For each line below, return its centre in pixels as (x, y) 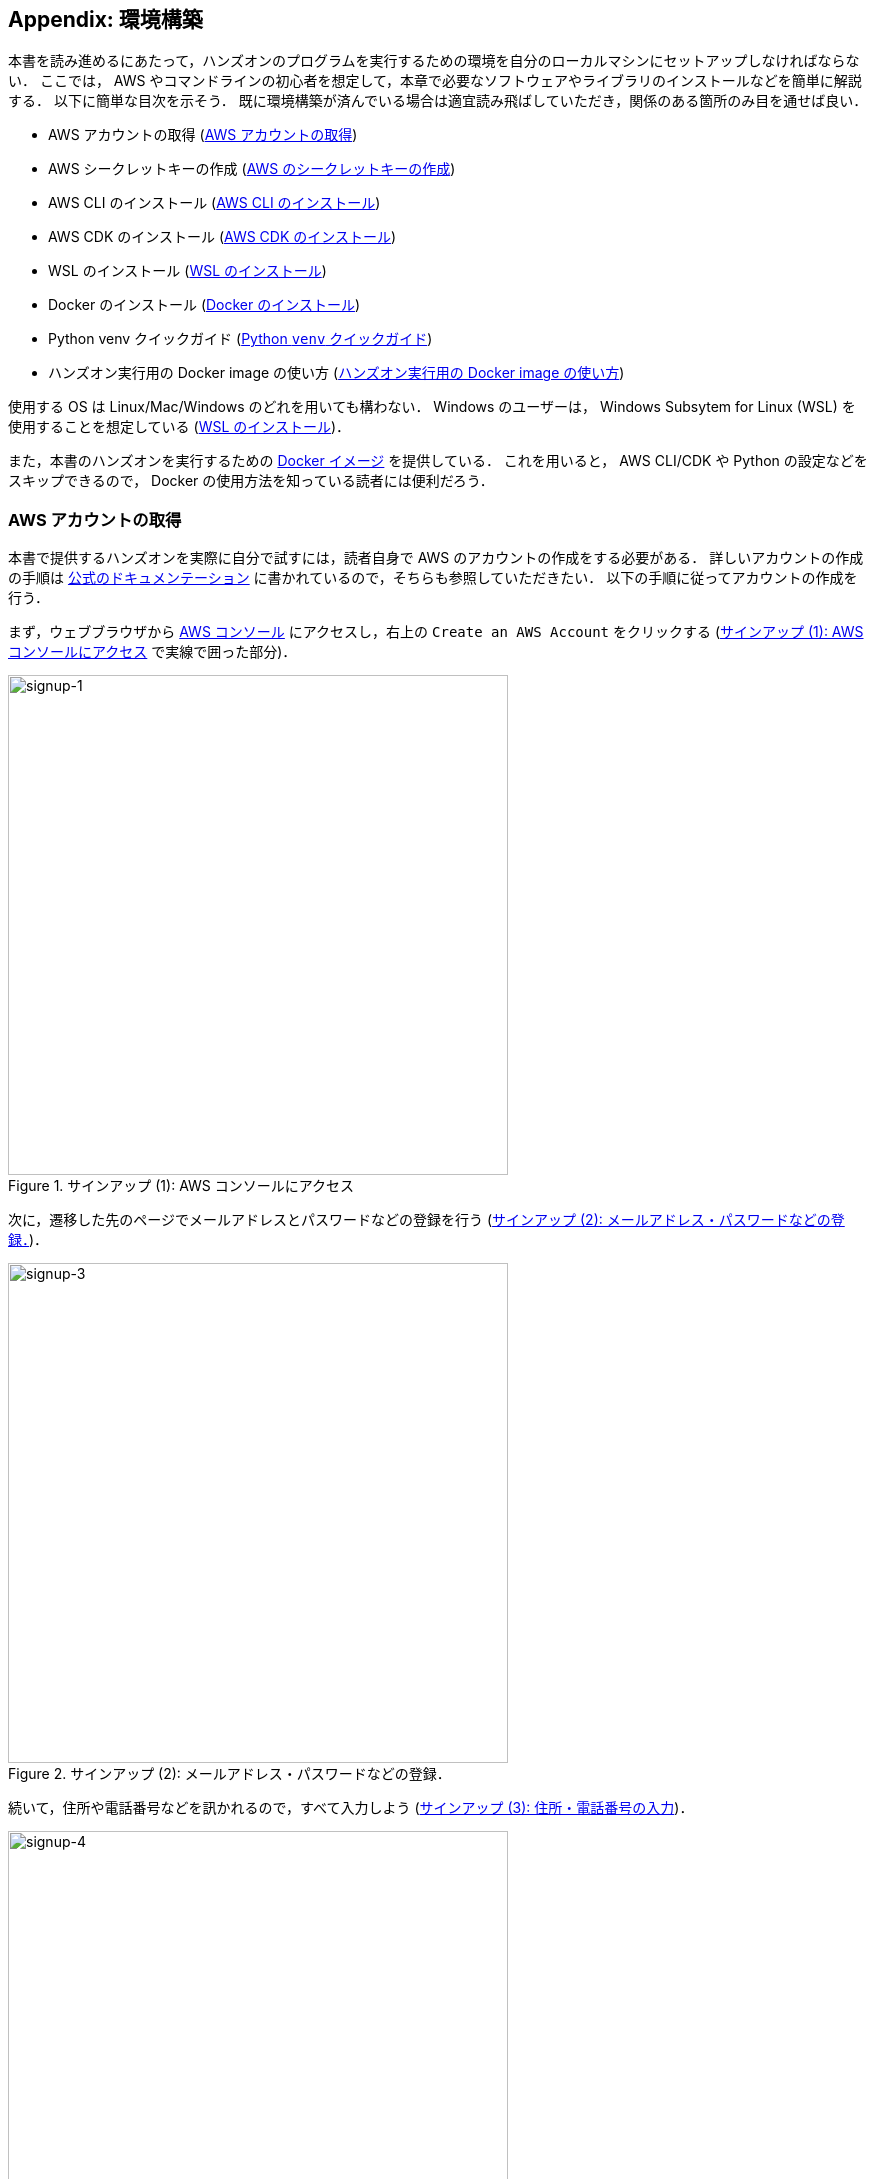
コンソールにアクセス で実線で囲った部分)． (152, 652)
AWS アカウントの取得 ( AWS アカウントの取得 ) (203, 135)
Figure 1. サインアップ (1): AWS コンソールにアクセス (181, 1186)
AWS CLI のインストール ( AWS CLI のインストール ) (214, 203)
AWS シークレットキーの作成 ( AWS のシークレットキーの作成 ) (252, 169)
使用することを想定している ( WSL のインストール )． (179, 427)
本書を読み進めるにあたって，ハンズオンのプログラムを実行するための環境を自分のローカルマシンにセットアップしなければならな (434, 61)
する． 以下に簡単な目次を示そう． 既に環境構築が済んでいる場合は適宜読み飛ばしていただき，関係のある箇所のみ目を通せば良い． (438, 101)
